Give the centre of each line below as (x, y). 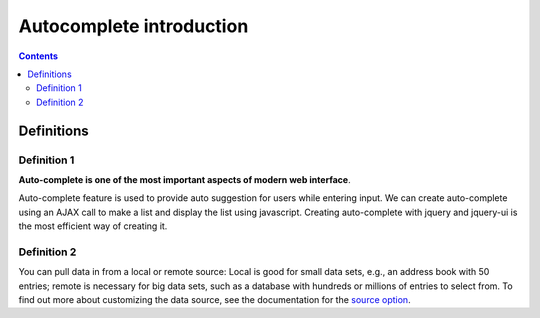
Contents (38, 56)
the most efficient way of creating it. (93, 226)
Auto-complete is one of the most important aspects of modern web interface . (184, 179)
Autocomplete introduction (133, 26)
